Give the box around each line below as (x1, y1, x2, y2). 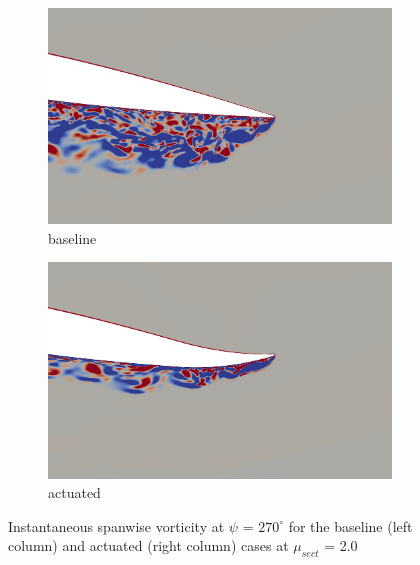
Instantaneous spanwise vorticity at (8, 515, 225, 536)
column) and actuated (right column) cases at (8, 535, 289, 556)
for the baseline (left (288, 515, 413, 536)
